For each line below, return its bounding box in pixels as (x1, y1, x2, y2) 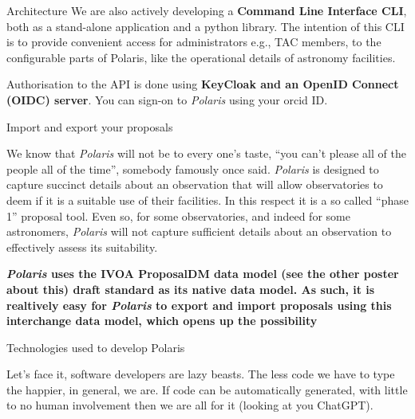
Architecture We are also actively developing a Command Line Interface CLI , (6, 2, 407, 18)
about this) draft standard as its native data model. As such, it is (6, 280, 375, 297)
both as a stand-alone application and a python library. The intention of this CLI (6, 18, 405, 34)
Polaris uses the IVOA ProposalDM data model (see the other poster (6, 265, 399, 282)
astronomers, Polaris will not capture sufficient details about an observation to (6, 223, 392, 240)
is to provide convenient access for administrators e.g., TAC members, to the (6, 33, 381, 50)
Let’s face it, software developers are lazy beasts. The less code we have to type (6, 366, 395, 382)
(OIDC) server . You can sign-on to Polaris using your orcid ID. (6, 91, 328, 108)
